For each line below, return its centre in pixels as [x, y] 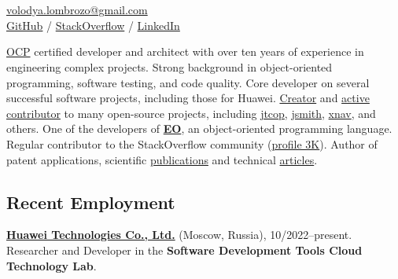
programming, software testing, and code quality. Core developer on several [188, 82]
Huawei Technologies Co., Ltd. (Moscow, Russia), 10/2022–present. [179, 235]
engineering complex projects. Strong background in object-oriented [170, 66]
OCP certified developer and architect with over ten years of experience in [185, 51]
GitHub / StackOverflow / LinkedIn [93, 25]
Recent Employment [91, 202]
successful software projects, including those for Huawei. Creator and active [188, 98]
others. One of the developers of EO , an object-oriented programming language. [199, 128]
